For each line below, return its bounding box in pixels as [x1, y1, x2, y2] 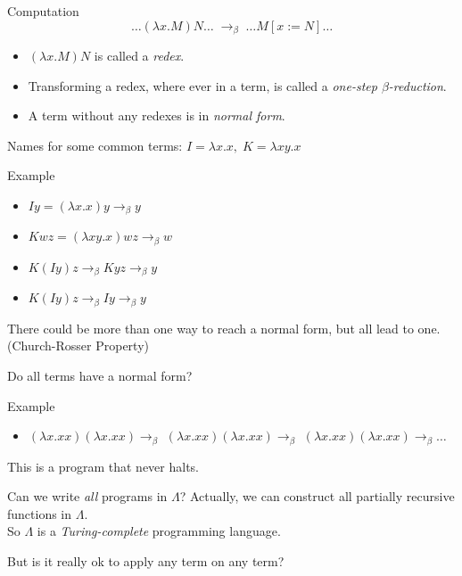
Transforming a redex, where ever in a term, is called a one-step [28, 76, 377, 95]
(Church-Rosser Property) [7, 336, 149, 355]
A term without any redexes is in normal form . [28, 106, 285, 125]
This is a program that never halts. [7, 457, 200, 475]
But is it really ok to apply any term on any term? [7, 552, 285, 571]
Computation [7, 2, 79, 20]
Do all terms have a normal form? [7, 366, 193, 385]
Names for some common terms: [7, 136, 183, 154]
